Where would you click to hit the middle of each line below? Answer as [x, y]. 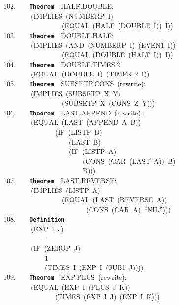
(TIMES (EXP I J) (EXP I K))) [107, 296]
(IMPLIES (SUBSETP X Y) [76, 93]
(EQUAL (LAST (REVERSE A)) [114, 200]
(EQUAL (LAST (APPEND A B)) [86, 122]
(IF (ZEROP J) [56, 248]
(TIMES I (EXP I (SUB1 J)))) [94, 267]
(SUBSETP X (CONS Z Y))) [108, 103]
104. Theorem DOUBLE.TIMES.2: [63, 64]
